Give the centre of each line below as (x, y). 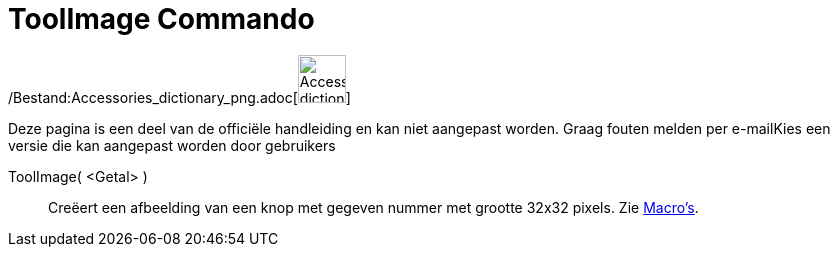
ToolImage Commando (161, 19)
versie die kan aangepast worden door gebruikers (172, 145)
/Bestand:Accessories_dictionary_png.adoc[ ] (179, 97)
